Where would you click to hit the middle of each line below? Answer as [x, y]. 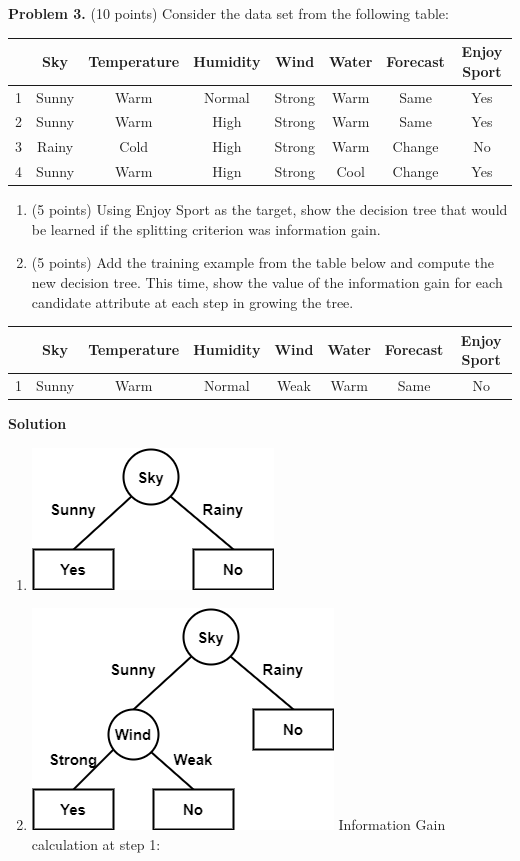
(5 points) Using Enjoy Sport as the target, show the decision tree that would [269, 209]
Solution [37, 423]
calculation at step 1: [96, 843]
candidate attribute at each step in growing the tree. [192, 301]
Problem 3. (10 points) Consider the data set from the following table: [228, 13]
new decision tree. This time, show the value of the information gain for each [267, 281]
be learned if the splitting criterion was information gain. [206, 228]
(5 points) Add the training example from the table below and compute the [262, 262]
